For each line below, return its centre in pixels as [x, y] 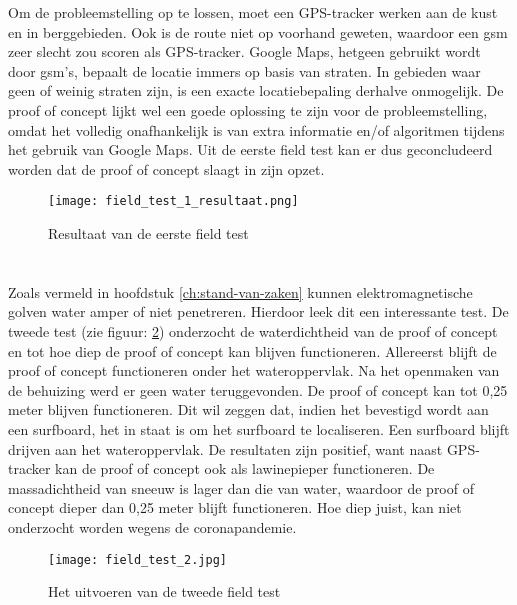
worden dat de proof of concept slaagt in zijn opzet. [166, 168]
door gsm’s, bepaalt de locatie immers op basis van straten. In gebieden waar [244, 70]
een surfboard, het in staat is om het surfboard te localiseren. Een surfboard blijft [259, 428]
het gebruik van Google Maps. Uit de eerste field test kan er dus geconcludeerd [250, 149]
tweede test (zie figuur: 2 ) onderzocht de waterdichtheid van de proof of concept [253, 330]
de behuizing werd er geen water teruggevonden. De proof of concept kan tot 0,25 [258, 389]
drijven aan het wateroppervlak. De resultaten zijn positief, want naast [225, 448]
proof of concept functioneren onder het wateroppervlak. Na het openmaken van [254, 370]
